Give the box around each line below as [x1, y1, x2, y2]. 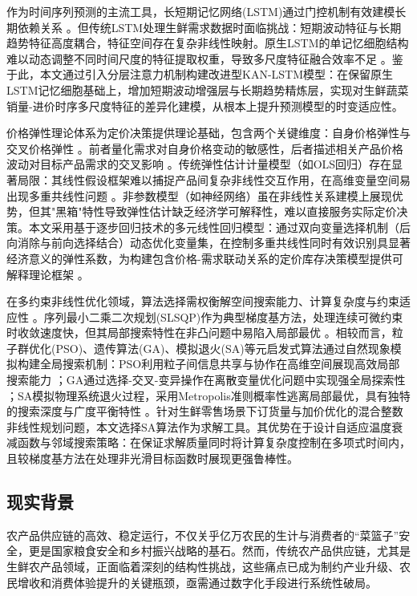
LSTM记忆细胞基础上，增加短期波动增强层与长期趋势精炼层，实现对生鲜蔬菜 [6, 81, 409, 98]
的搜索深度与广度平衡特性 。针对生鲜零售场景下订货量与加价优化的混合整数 [6, 403, 403, 420]
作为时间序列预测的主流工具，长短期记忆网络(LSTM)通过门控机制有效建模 [6, 3, 395, 19]
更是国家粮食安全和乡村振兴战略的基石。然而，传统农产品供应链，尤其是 [28, 542, 411, 559]
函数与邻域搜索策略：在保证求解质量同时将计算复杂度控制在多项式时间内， [17, 434, 411, 451]
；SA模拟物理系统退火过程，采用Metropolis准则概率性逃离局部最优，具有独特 [6, 387, 411, 403]
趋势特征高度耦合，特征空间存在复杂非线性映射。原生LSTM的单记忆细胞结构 [6, 34, 409, 51]
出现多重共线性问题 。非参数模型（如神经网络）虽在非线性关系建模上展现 [6, 187, 392, 204]
